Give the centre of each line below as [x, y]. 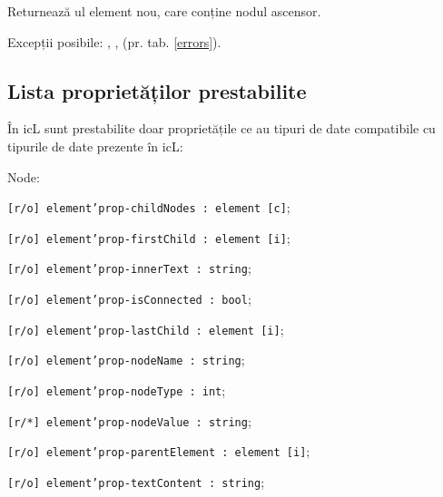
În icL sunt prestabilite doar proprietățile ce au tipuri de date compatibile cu [221, 128]
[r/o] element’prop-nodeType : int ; [117, 390]
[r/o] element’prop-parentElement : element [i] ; [159, 451]
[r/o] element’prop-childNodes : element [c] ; [149, 207]
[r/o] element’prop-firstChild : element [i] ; [149, 237]
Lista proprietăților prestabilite [157, 90]
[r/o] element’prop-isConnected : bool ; [129, 299]
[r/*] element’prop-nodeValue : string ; [129, 420]
